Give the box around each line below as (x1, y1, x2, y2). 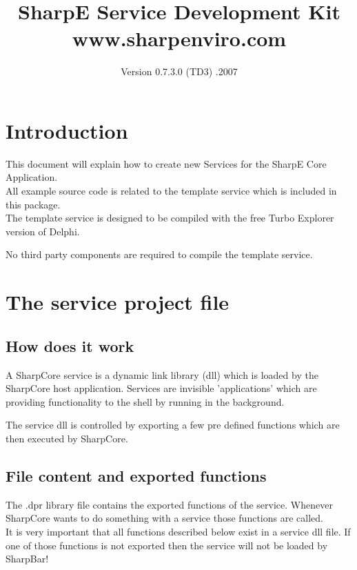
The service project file (6, 288, 229, 316)
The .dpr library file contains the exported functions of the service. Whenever (6, 497, 333, 511)
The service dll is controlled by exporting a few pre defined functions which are (6, 417, 340, 432)
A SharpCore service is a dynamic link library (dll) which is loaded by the (6, 367, 318, 382)
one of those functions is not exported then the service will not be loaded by (6, 538, 328, 552)
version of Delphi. (6, 224, 80, 238)
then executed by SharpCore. (6, 431, 128, 445)
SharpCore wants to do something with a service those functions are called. (6, 511, 323, 525)
